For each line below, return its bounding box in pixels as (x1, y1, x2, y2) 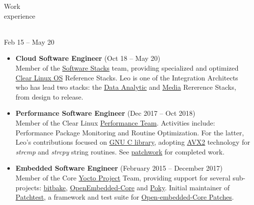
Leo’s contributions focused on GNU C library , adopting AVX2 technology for (15, 137, 250, 147)
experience (4, 10, 35, 21)
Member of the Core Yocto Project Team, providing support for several (15, 172, 230, 182)
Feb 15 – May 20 (4, 36, 55, 47)
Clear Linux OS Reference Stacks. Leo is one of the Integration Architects (15, 72, 238, 82)
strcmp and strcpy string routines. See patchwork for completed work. (15, 146, 225, 156)
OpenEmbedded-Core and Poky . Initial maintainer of (70, 182, 230, 192)
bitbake (43, 182, 66, 192)
